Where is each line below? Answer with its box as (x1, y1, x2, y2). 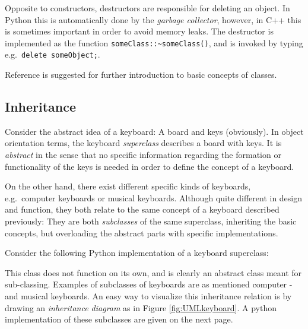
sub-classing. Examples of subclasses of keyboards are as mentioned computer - (5, 278, 293, 290)
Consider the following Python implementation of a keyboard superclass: (5, 246, 269, 259)
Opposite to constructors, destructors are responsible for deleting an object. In (5, 2, 290, 14)
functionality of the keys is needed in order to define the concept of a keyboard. (5, 160, 294, 172)
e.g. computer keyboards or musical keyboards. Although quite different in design (5, 191, 303, 204)
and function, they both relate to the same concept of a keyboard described (5, 203, 280, 216)
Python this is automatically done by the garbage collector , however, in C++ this (5, 13, 301, 26)
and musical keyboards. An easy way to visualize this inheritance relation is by (5, 290, 292, 302)
